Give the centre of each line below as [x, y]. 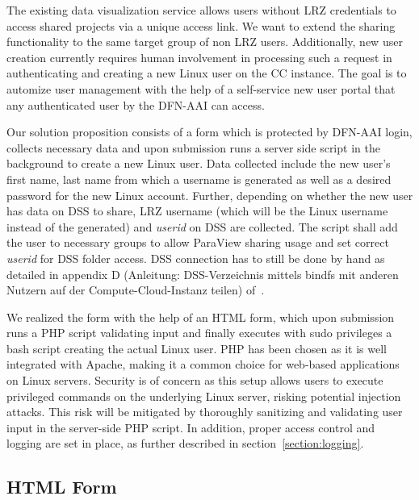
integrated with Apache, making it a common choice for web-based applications [203, 364]
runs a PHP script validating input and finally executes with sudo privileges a [199, 333]
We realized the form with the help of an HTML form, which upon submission [201, 317]
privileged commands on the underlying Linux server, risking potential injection [204, 396]
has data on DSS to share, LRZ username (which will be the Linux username [197, 211]
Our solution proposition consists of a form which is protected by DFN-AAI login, [209, 132]
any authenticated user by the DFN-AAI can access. [136, 104]
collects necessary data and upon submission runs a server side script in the [193, 147]
